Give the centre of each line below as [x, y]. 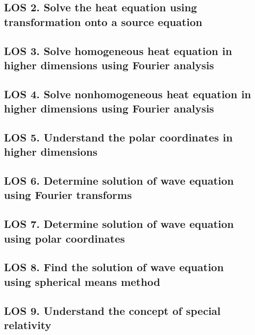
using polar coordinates [64, 238]
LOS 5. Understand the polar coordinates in [118, 137]
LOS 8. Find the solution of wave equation [114, 267]
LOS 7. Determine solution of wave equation [119, 224]
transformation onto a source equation [103, 21]
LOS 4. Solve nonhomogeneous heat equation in [127, 94]
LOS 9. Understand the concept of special [112, 310]
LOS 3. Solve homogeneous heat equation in [118, 50]
